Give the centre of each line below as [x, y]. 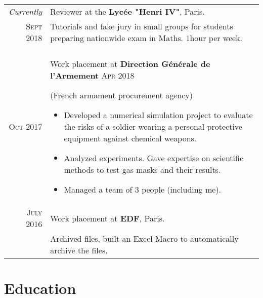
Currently [25, 11]
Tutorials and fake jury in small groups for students [142, 26]
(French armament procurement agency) [121, 95]
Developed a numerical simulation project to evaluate [158, 115]
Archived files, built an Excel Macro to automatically [144, 238]
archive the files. [79, 250]
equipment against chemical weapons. [130, 138]
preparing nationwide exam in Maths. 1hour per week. [146, 38]
